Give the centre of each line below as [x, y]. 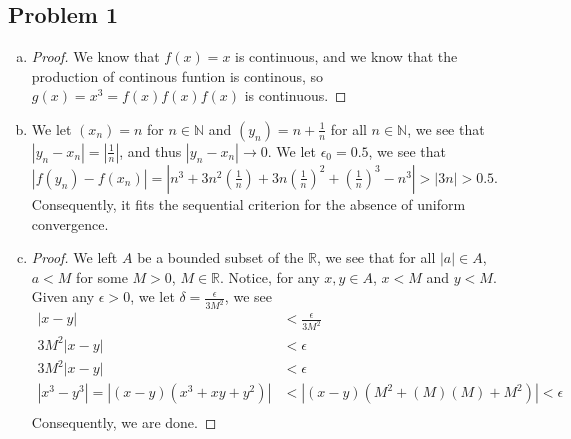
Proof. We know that [95, 56]
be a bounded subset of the [220, 257]
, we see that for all [376, 257]
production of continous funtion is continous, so [177, 75]
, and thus [150, 150]
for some [102, 276]
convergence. [70, 223]
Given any [63, 296]
